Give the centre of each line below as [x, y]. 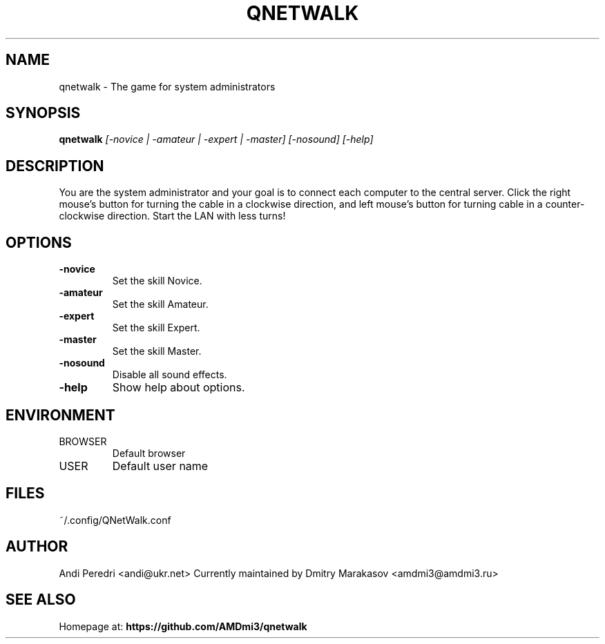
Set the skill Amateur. [160, 304]
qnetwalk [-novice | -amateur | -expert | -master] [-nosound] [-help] [216, 139]
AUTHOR [37, 547]
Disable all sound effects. [170, 375]
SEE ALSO [41, 600]
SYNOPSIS [43, 113]
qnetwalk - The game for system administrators [167, 86]
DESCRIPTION [55, 166]
